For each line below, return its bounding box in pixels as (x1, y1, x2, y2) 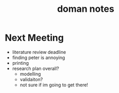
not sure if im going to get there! (19, 82, 88, 88)
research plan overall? (12, 65, 60, 71)
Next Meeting (5, 32, 64, 44)
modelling (19, 70, 42, 77)
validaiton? (19, 76, 43, 82)
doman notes (57, 3, 114, 15)
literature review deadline (12, 49, 66, 55)
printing (12, 60, 29, 66)
